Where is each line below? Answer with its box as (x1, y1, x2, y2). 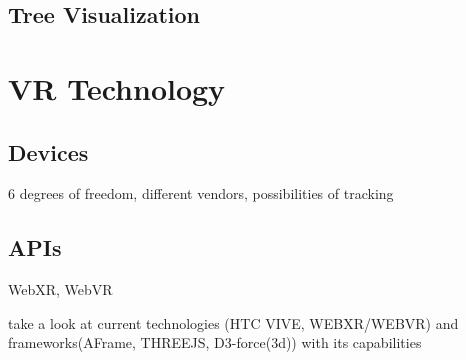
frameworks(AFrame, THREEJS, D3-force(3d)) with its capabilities (8, 332, 422, 353)
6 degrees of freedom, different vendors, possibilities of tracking (8, 183, 394, 204)
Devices (8, 136, 89, 167)
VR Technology (8, 67, 226, 108)
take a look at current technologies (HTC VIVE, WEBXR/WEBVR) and (8, 312, 459, 333)
